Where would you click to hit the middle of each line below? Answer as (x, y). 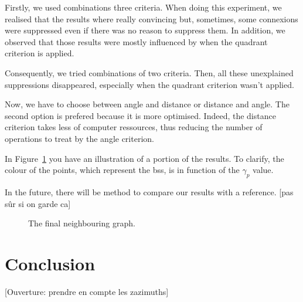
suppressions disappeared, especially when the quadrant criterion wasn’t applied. (149, 84)
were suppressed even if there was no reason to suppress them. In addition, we (145, 30)
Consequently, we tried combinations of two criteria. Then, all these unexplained (149, 72)
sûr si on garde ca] (38, 203)
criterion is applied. (40, 53)
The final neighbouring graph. (82, 223)
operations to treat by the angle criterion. (79, 138)
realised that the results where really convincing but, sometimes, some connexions (151, 18)
